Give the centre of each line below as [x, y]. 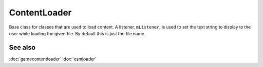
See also [22, 47]
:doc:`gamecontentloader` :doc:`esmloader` [53, 59]
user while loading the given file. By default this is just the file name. [77, 33]
